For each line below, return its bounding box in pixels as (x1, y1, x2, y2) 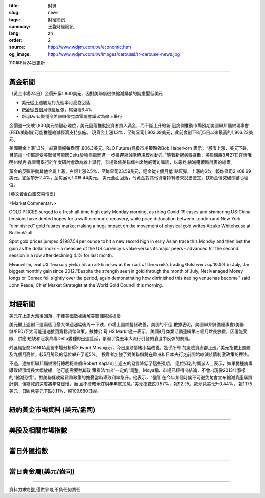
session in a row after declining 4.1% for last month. (9, 252, 113, 258)
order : (9, 37, 22, 43)
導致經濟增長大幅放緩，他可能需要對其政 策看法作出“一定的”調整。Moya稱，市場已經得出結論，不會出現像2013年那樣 (9, 367, 246, 373)
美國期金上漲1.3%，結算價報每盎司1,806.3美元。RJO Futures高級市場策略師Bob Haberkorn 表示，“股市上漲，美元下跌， (9, 145, 251, 151)
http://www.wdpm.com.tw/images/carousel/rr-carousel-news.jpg (48, 51, 180, 57)
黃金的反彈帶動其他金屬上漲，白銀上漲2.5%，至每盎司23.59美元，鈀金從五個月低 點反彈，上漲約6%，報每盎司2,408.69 (9, 168, 251, 174)
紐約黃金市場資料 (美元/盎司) (9, 406, 96, 414)
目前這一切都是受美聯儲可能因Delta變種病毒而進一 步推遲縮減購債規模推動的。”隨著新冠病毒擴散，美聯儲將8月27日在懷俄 (9, 152, 252, 158)
